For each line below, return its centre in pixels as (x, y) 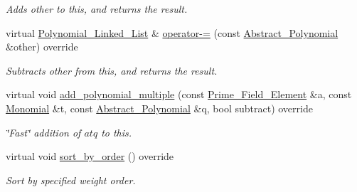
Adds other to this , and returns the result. (97, 9)
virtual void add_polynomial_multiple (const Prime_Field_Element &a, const (179, 94)
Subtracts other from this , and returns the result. (112, 70)
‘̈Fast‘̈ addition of (43, 132)
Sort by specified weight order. (71, 180)
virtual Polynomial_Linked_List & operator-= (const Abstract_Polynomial (172, 32)
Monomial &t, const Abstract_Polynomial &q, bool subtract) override (159, 108)
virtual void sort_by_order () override (90, 156)
